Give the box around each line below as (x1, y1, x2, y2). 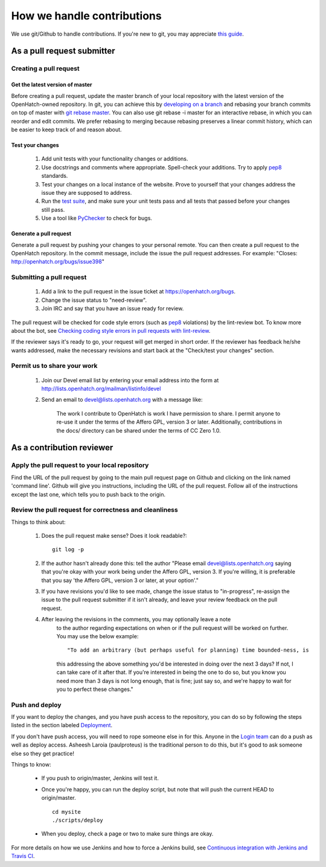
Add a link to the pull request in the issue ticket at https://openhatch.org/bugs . (41, 288, 235, 295)
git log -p (52, 546, 85, 553)
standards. (41, 172, 68, 180)
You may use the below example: (56, 632, 139, 640)
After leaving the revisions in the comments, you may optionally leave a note (41, 616, 231, 623)
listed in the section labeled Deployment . (11, 722, 113, 729)
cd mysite (52, 808, 81, 815)
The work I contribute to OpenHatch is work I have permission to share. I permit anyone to (56, 410, 281, 417)
